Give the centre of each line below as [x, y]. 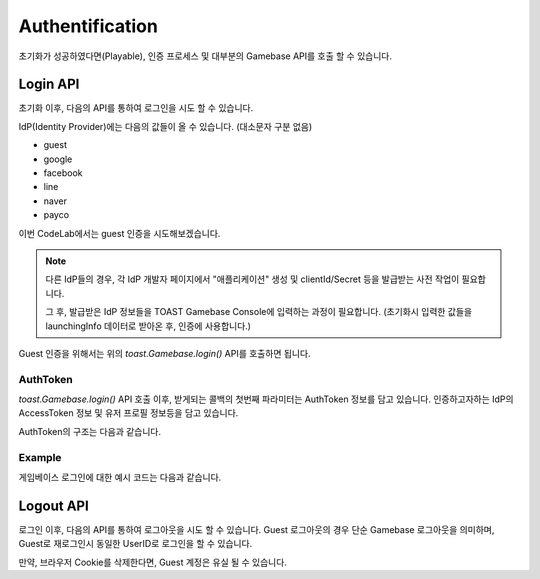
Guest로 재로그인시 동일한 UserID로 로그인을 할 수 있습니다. [135, 544]
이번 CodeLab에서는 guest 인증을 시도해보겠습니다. [119, 233]
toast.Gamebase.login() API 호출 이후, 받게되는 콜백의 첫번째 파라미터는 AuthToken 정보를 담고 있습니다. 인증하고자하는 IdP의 [266, 399]
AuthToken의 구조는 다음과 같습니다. [90, 431]
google [58, 159]
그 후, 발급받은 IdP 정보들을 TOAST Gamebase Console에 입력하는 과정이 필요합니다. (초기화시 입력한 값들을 [259, 312]
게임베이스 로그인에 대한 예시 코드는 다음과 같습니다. [120, 477]
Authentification [88, 26]
